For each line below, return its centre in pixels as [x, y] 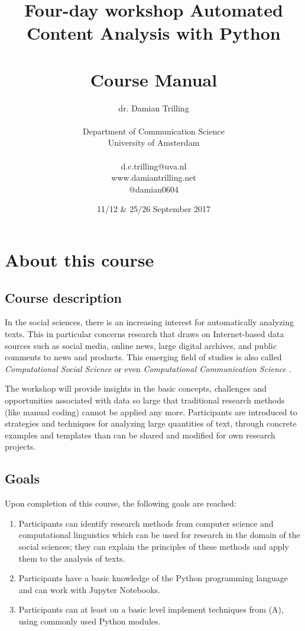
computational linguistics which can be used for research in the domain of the [159, 535]
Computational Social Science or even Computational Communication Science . [148, 368]
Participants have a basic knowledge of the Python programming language [153, 578]
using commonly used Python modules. [90, 621]
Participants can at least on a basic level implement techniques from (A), [151, 609]
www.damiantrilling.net [154, 177]
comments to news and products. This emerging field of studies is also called [143, 357]
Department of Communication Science [154, 131]
